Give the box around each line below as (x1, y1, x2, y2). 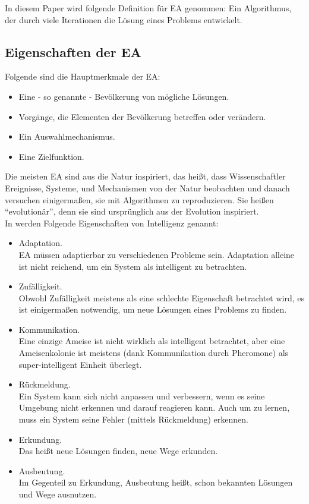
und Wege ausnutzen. (18, 488, 97, 500)
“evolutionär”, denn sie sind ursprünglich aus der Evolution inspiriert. (5, 205, 259, 218)
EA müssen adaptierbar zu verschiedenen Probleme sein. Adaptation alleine (18, 248, 295, 260)
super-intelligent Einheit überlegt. (18, 358, 142, 370)
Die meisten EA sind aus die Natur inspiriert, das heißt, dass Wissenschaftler (5, 170, 286, 182)
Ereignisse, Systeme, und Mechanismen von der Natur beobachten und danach (5, 181, 290, 194)
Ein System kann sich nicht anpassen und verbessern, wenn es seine (18, 389, 265, 402)
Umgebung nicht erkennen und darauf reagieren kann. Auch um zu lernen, (18, 401, 290, 414)
